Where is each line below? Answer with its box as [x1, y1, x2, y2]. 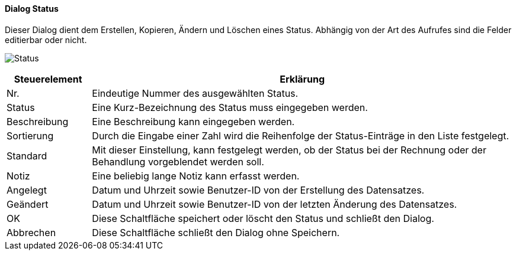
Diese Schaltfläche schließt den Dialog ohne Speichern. [92, 226, 340, 238]
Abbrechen [7, 226, 56, 238]
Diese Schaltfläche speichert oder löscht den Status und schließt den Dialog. [92, 212, 434, 224]
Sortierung [7, 129, 54, 142]
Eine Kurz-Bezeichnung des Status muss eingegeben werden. [92, 101, 368, 113]
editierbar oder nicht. [5, 34, 87, 45]
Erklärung [280, 73, 325, 85]
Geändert [7, 198, 49, 210]
